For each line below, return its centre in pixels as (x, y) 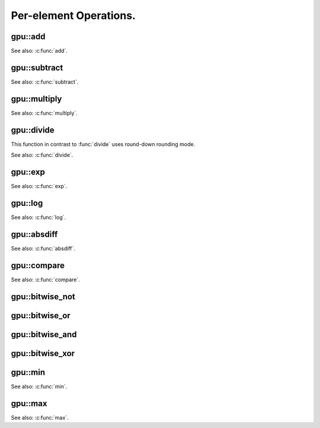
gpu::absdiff (34, 234)
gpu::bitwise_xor (43, 353)
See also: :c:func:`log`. (39, 217)
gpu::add (28, 37)
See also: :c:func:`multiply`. (44, 113)
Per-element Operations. (73, 15)
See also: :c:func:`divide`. (42, 155)
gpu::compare (38, 265)
